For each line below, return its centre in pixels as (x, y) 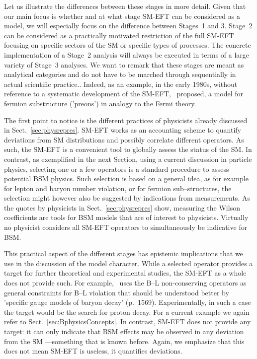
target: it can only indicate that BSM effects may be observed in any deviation (124, 331)
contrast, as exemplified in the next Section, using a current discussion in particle (128, 159)
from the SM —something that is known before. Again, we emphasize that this (124, 341)
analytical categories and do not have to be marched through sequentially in (120, 74)
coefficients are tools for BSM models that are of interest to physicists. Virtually (126, 217)
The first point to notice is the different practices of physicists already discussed (126, 120)
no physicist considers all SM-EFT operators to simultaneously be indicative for (126, 227)
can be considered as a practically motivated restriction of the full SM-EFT (119, 35)
